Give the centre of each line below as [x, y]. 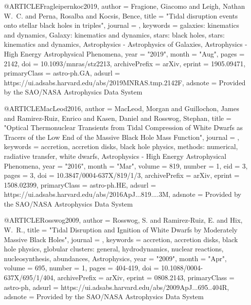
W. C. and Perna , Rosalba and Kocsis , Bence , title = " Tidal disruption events [121, 15]
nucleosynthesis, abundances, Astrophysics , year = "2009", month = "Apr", [115, 258]
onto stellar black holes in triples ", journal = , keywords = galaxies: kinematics [122, 25]
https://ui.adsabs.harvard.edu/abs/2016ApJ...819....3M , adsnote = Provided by [123, 194]
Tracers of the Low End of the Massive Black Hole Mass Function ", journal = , [122, 137]
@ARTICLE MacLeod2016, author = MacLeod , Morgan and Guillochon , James [122, 108]
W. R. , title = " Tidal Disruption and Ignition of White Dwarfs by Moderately [121, 230]
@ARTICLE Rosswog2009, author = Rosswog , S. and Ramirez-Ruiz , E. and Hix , [123, 220]
